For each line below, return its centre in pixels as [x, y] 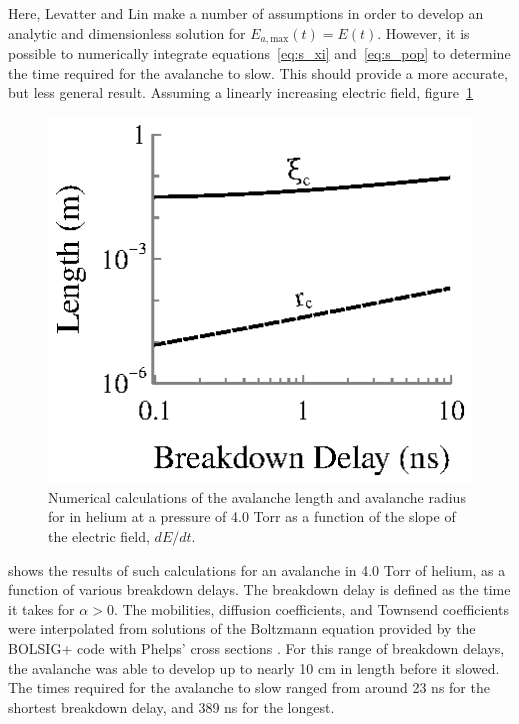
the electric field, [99, 536]
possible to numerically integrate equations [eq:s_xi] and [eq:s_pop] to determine [259, 53]
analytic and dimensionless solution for [127, 32]
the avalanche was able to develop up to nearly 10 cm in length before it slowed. [254, 667]
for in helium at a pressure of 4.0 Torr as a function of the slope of [252, 516]
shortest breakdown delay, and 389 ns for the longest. [171, 706]
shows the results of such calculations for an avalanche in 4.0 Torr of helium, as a [257, 569]
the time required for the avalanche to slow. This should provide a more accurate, [258, 72]
